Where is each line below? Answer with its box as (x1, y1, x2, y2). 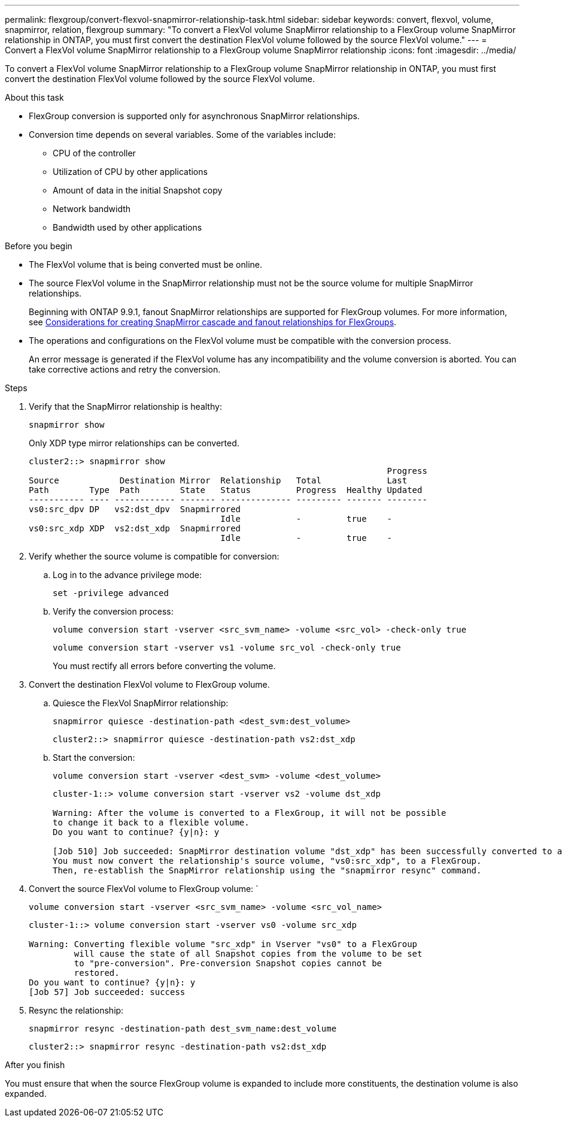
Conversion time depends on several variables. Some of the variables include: (29, 129, 336, 140)
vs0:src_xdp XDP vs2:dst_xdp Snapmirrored (29, 524, 241, 533)
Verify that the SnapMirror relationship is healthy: (29, 401, 222, 412)
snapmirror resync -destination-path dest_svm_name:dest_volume (29, 1024, 337, 1033)
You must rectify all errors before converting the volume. (53, 661, 276, 671)
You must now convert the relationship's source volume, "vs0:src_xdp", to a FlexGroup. (53, 856, 482, 866)
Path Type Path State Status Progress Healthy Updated (29, 485, 423, 495)
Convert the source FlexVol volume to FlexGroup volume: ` (29, 884, 259, 894)
